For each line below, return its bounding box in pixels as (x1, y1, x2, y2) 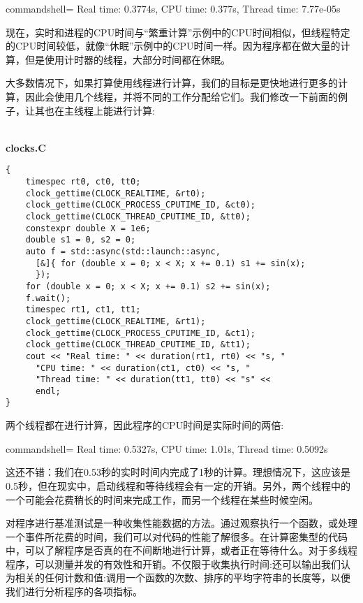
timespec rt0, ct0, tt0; (25, 177, 141, 187)
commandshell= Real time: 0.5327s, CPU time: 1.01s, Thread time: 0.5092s (6, 441, 328, 456)
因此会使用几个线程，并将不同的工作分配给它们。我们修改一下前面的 (24, 89, 338, 103)
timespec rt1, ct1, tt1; (25, 305, 141, 315)
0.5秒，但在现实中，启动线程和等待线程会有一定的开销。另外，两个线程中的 (6, 478, 350, 493)
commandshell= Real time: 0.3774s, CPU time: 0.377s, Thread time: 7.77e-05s (6, 1, 341, 15)
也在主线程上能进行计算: (44, 103, 155, 117)
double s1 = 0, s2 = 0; (25, 235, 136, 245)
